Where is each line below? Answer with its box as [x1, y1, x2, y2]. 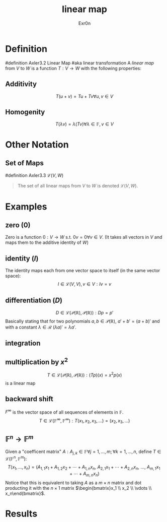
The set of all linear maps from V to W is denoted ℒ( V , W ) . [17, 183, 138, 189]
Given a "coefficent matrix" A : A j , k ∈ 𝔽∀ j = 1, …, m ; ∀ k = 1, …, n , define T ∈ [5, 448, 161, 455]
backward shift [5, 395, 54, 404]
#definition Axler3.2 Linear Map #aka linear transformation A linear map [5, 59, 154, 66]
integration [5, 339, 41, 348]
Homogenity [5, 107, 45, 116]
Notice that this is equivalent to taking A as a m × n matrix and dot [5, 480, 142, 486]
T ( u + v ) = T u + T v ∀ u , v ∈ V [55, 93, 114, 99]
